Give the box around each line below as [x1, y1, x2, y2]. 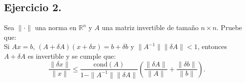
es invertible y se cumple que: [28, 50, 116, 61]
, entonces [197, 41, 227, 51]
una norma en [35, 22, 77, 33]
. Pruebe [216, 22, 242, 33]
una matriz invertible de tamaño [102, 22, 199, 33]
